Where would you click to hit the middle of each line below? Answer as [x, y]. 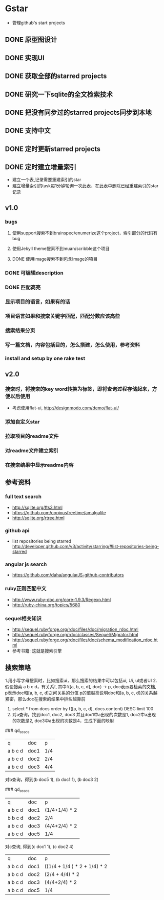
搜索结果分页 [20, 330]
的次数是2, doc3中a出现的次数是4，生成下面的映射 [63, 721]
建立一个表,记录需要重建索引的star [47, 180]
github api [17, 530]
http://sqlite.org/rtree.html [38, 518]
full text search [23, 497]
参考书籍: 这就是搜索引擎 [37, 650]
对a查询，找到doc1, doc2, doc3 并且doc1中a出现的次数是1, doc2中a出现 [84, 714]
